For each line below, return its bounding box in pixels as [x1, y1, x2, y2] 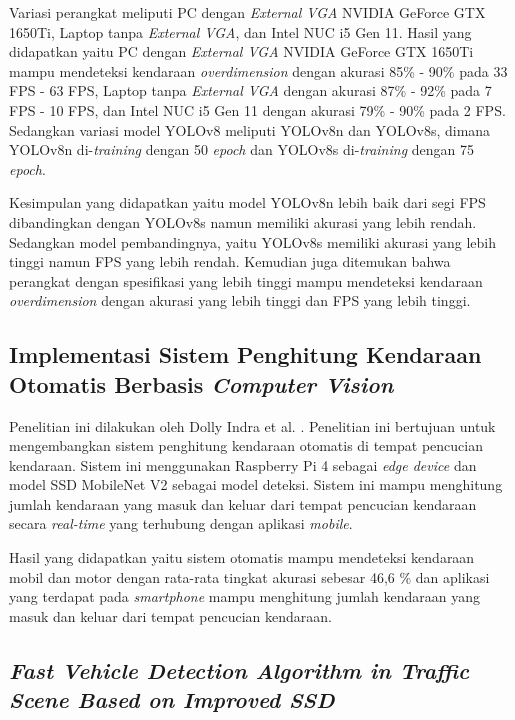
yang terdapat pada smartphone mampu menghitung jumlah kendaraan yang [9, 586, 480, 607]
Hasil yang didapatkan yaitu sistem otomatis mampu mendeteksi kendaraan [9, 547, 475, 568]
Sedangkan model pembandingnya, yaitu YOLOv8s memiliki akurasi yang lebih [9, 231, 496, 252]
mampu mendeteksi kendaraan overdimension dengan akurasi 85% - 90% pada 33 [9, 60, 508, 81]
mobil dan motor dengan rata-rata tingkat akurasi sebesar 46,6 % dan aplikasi [9, 566, 490, 587]
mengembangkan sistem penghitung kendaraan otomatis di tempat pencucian [9, 435, 483, 456]
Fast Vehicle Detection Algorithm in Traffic [9, 654, 470, 685]
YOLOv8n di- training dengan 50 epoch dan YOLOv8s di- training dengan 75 [9, 139, 475, 160]
